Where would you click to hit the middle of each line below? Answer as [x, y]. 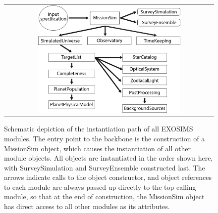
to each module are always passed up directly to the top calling [100, 187]
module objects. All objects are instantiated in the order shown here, [109, 158]
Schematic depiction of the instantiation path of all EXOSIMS [99, 129]
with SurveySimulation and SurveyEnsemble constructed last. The [105, 167]
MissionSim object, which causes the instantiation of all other [97, 148]
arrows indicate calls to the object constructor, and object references [108, 177]
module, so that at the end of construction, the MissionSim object [104, 196]
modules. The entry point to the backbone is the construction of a [105, 138]
